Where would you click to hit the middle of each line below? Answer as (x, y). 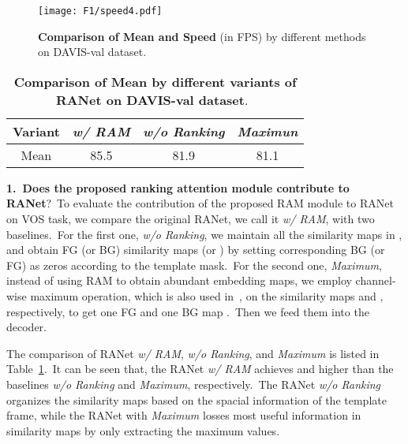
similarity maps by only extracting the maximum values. (143, 430)
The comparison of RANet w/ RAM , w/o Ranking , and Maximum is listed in (193, 353)
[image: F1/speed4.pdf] (100, 11)
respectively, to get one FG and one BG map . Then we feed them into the (188, 311)
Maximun (268, 131)
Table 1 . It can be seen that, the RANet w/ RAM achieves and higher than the (200, 369)
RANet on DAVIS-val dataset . (152, 99)
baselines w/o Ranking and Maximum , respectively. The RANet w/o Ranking (194, 384)
